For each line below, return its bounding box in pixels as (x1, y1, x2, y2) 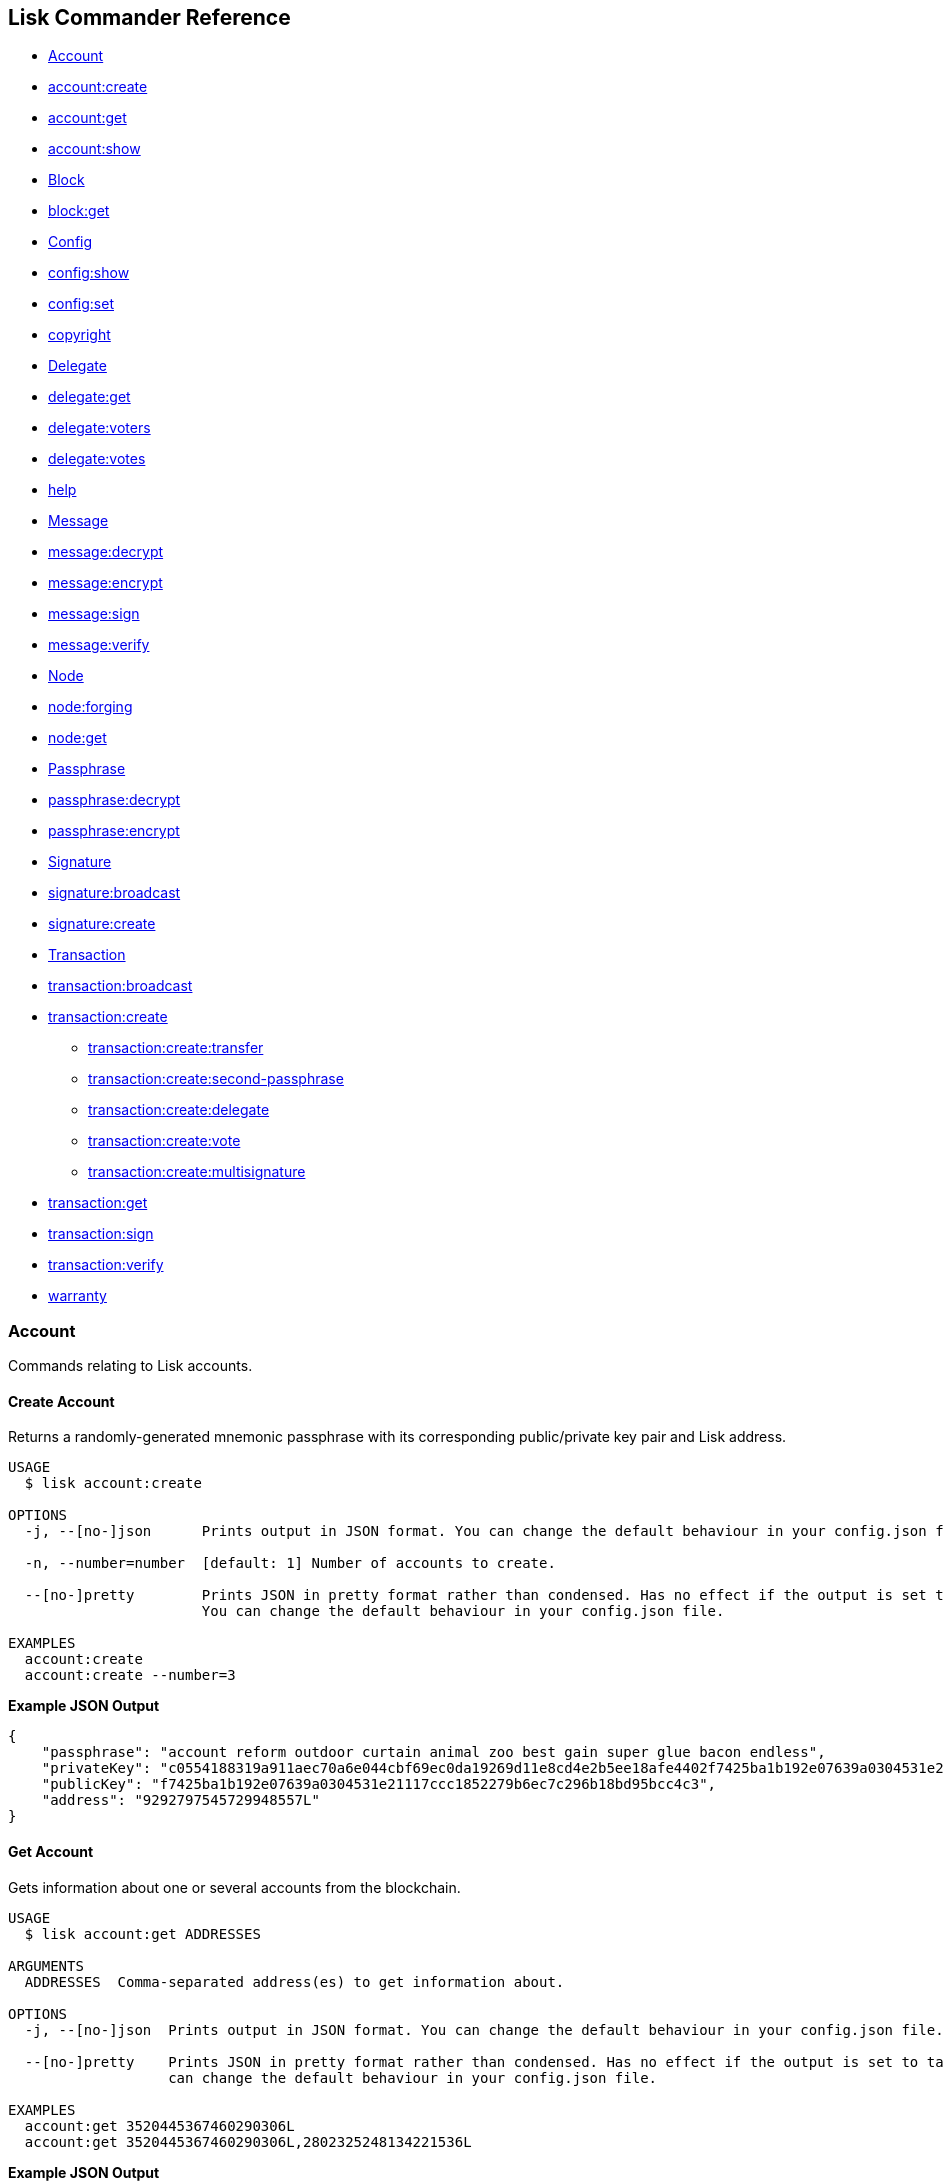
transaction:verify (48, 1256, 164, 1274)
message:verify (48, 636, 150, 654)
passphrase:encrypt (48, 822, 180, 840)
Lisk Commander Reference (8, 5, 291, 30)
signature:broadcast (48, 884, 181, 902)
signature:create (48, 915, 156, 933)
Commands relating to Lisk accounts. (8, 1357, 253, 1375)
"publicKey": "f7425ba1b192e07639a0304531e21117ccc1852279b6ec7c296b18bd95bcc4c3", (41, 1776, 717, 1793)
